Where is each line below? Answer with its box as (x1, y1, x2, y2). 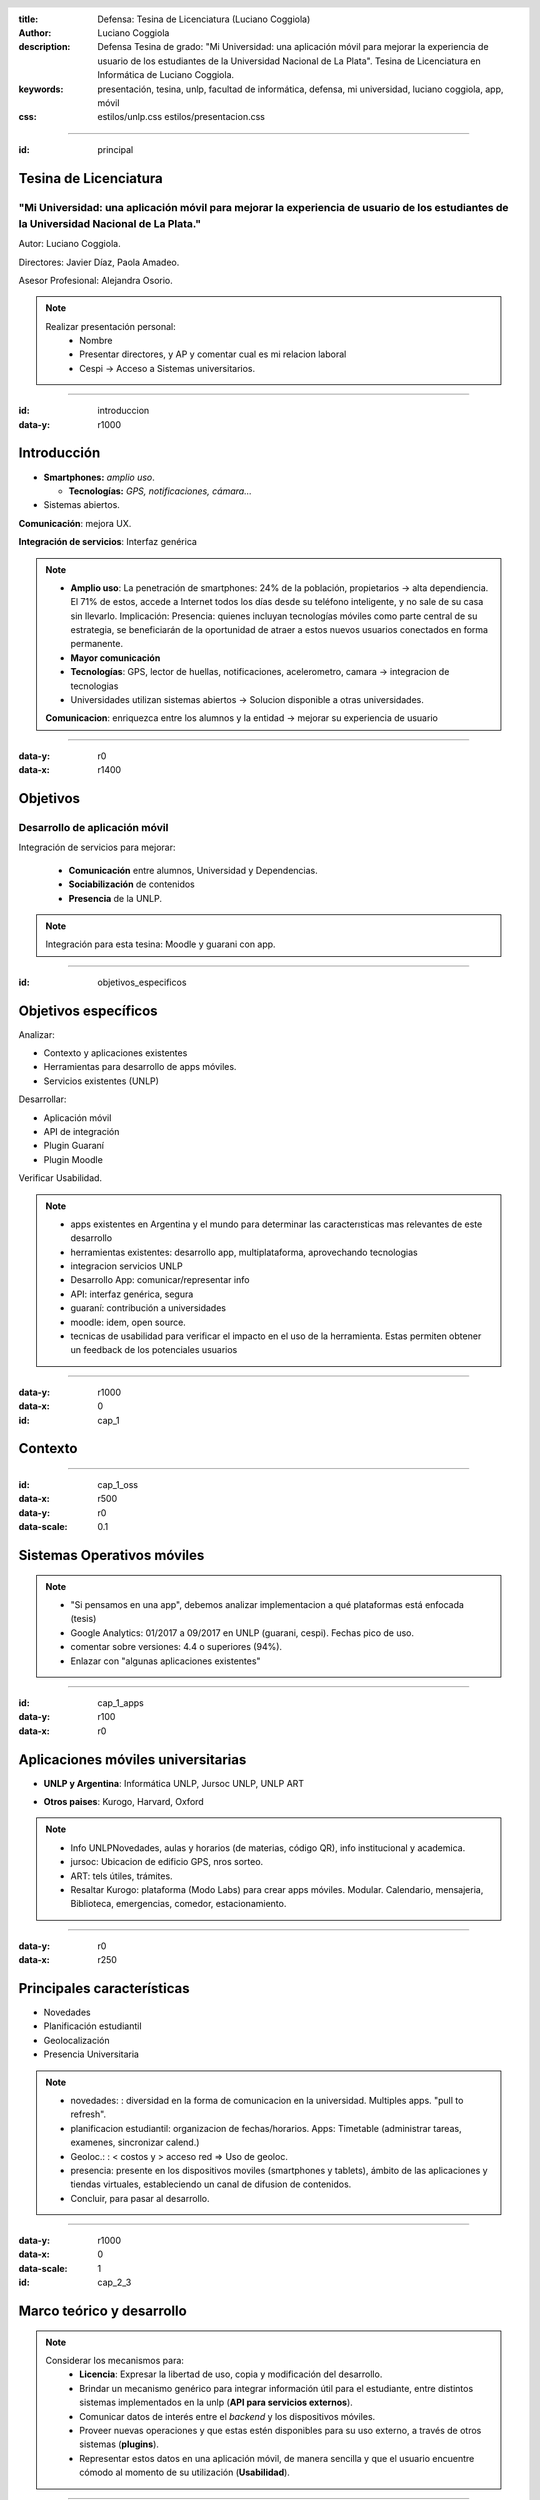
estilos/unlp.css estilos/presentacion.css (97, 111, 265, 123)
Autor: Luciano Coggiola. (18, 238, 121, 250)
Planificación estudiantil (43, 2020, 142, 2032)
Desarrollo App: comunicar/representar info (70, 1274, 250, 1286)
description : (18, 41, 71, 53)
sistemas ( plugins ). (79, 2438, 160, 2450)
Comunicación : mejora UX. (18, 517, 132, 529)
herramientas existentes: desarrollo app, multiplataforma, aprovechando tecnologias (70, 1246, 419, 1258)
